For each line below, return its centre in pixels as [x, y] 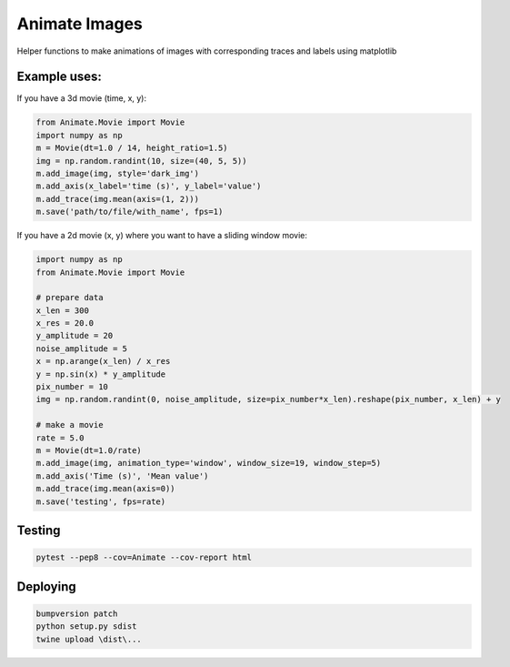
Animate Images [80, 24]
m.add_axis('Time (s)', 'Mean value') [122, 476]
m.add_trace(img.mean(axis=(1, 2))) [118, 199]
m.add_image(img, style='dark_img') [118, 173]
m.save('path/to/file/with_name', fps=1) [130, 212]
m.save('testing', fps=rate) [101, 501]
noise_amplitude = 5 [81, 349]
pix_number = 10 [72, 387]
